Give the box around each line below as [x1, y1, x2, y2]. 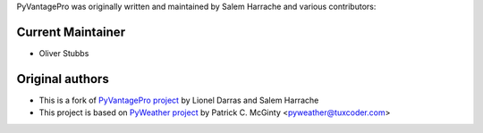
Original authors [16, 71, 109, 87]
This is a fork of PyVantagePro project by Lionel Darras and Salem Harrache [38, 95, 319, 105]
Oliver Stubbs [38, 47, 89, 58]
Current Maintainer [16, 24, 125, 39]
